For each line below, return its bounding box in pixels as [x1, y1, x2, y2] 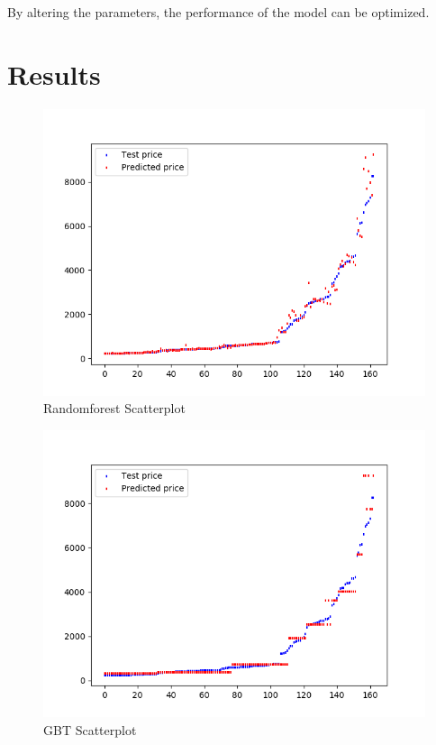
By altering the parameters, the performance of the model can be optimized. [7, 3, 430, 21]
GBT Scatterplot [43, 720, 137, 739]
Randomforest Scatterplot [43, 399, 186, 418]
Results [7, 55, 101, 92]
